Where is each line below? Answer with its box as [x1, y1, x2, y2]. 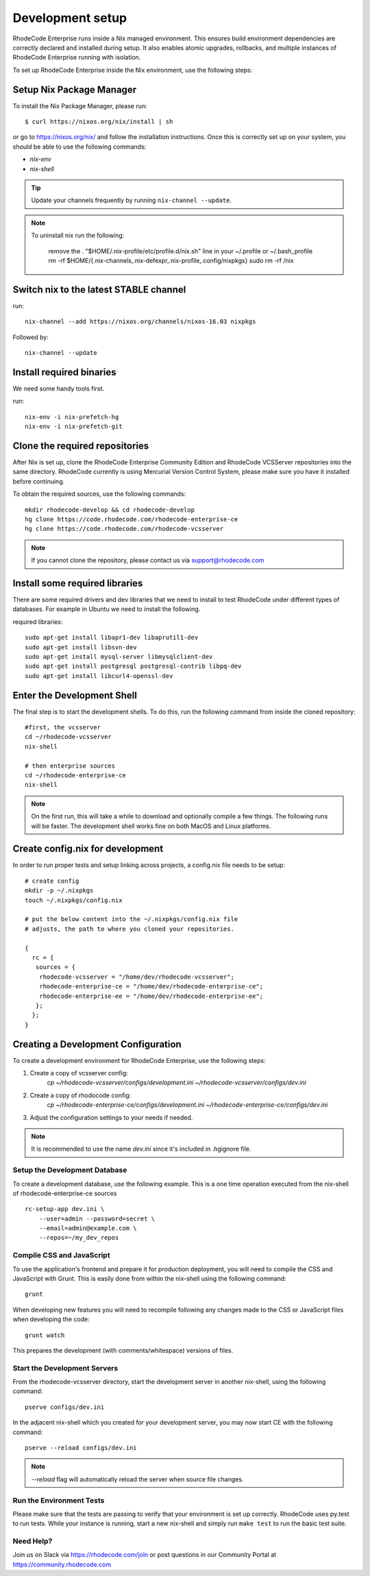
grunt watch [25, 1331, 65, 1339]
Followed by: [12, 333, 49, 341]
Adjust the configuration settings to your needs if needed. [29, 1113, 193, 1121]
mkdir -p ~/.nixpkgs [25, 887, 94, 895]
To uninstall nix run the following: [31, 232, 125, 240]
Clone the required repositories [12, 440, 149, 451]
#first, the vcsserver [25, 723, 101, 731]
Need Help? [12, 1536, 53, 1546]
